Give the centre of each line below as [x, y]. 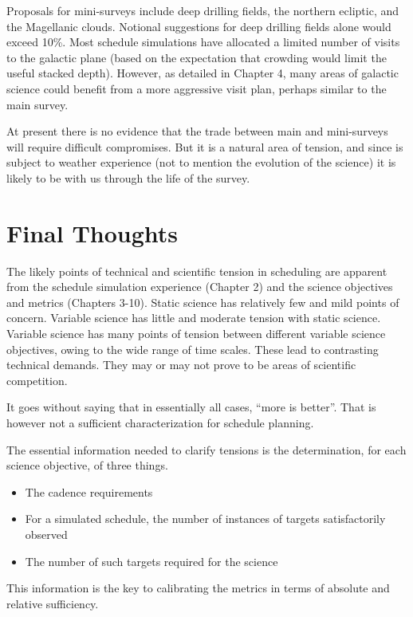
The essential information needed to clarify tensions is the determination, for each [206, 449]
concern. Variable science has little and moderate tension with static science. [194, 318]
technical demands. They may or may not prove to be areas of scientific [181, 365]
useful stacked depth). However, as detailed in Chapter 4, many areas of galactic [203, 73]
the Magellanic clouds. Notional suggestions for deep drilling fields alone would [199, 26]
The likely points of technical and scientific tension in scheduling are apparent [197, 271]
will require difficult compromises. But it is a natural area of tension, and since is [205, 146]
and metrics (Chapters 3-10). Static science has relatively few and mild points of [203, 302]
